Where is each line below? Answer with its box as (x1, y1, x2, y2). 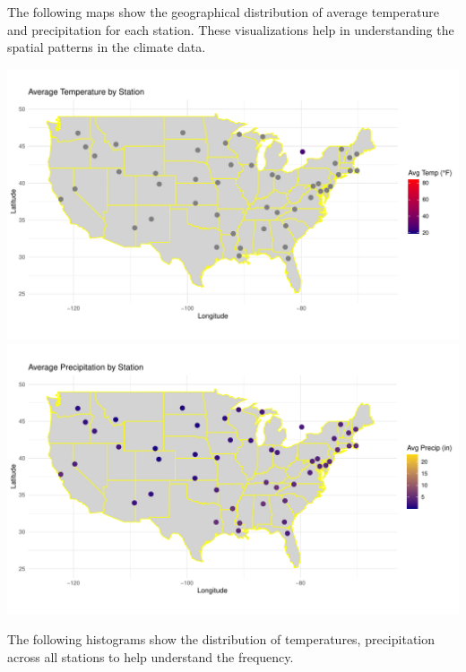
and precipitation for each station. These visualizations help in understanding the (7, 20, 454, 39)
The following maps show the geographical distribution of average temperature (7, 3, 439, 21)
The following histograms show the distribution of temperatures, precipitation (7, 630, 436, 649)
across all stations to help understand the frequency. (7, 647, 294, 666)
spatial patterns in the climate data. (7, 38, 206, 56)
